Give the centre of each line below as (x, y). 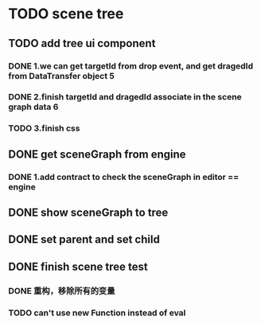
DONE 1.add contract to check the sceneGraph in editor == (124, 177)
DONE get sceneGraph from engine (97, 154)
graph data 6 (33, 107)
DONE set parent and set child (84, 240)
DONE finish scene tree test (78, 266)
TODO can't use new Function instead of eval (97, 313)
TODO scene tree (66, 14)
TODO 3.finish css (44, 128)
